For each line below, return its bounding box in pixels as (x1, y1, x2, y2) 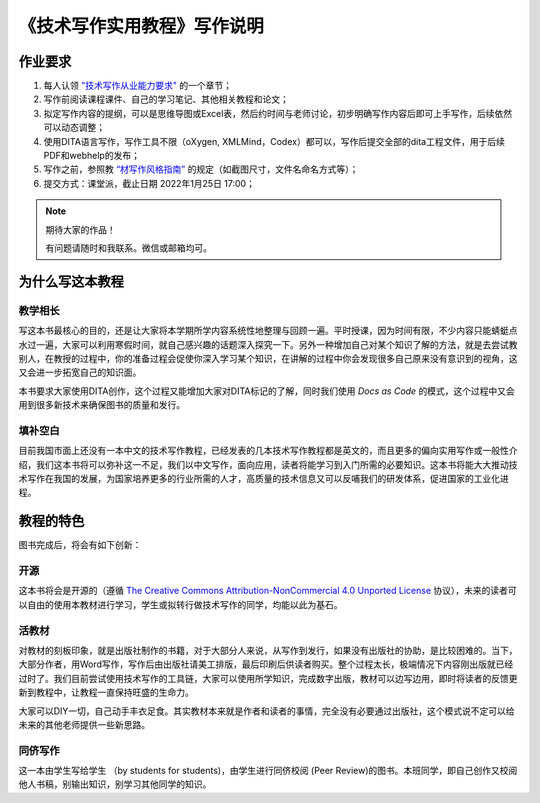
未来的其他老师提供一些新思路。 (18, 718, 150, 730)
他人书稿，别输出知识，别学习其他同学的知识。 (18, 778, 212, 790)
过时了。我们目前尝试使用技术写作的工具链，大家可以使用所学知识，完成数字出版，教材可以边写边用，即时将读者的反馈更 (18, 672, 518, 684)
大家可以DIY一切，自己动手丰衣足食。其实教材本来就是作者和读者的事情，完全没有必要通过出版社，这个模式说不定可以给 (18, 705, 515, 717)
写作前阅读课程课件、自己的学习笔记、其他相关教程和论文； (43, 93, 289, 105)
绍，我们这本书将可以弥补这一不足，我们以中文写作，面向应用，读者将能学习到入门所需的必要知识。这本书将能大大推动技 (18, 458, 518, 470)
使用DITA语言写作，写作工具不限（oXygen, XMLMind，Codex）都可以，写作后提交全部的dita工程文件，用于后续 (43, 135, 505, 147)
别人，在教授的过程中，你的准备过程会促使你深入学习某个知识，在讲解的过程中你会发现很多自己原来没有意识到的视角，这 (18, 352, 518, 364)
